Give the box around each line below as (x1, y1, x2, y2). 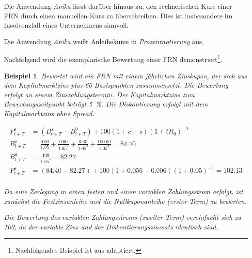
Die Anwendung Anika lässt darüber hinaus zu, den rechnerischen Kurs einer (4, 1, 232, 11)
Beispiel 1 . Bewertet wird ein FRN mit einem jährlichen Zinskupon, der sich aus (4, 70, 247, 80)
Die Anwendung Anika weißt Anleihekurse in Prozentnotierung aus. (4, 36, 204, 46)
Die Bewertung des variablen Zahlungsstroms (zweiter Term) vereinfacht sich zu (4, 212, 241, 222)
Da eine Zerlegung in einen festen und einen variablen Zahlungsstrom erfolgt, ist (4, 186, 243, 196)
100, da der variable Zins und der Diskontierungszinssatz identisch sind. (4, 221, 218, 231)
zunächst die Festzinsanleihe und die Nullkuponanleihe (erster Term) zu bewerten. (4, 196, 247, 206)
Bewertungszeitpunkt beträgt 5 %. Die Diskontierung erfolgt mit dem (4, 99, 208, 109)
